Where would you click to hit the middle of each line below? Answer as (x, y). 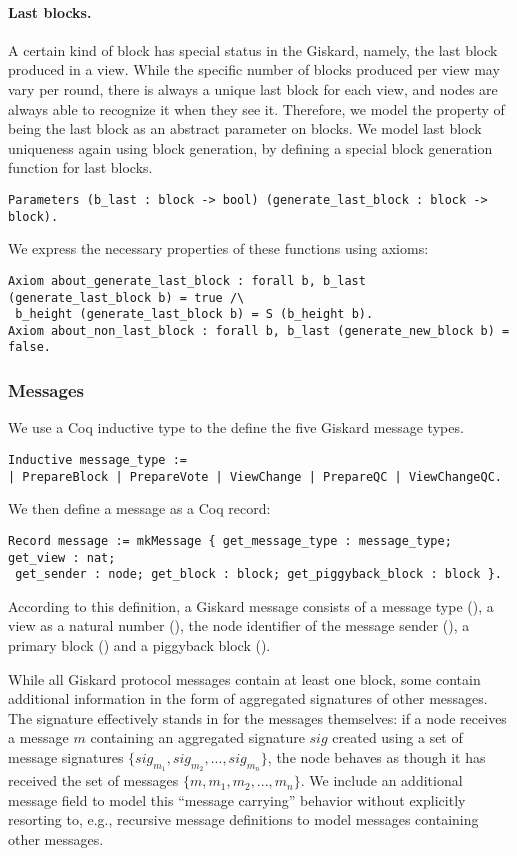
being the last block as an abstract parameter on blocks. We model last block (245, 128)
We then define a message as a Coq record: (139, 508)
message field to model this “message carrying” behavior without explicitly (237, 799)
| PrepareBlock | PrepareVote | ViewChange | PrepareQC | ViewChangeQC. (255, 476)
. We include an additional (381, 780)
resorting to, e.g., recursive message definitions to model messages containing (243, 819)
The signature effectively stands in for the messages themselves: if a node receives (257, 717)
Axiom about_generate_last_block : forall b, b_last (187, 280)
